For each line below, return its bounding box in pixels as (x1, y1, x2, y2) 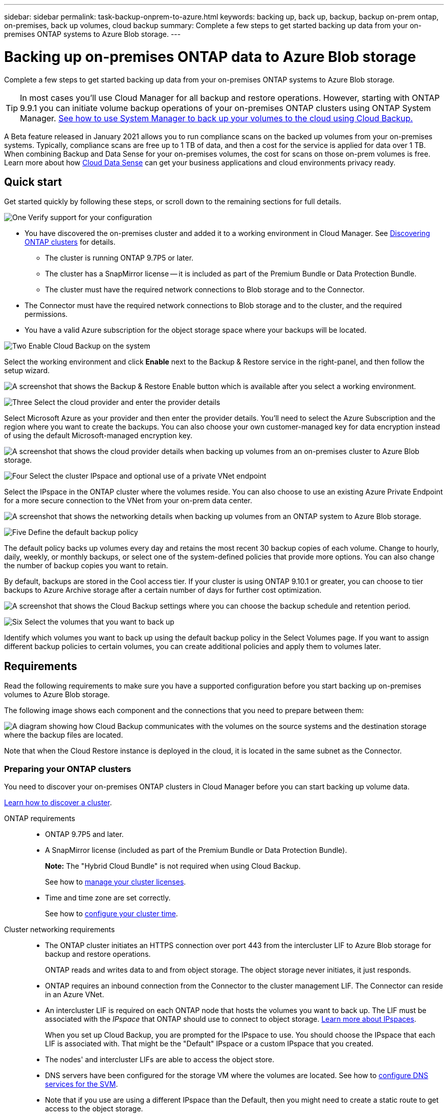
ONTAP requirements (4, 813, 75, 823)
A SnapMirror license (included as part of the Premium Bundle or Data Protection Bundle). (45, 845, 347, 854)
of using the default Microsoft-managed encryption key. (4, 431, 192, 440)
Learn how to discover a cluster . (4, 798, 112, 807)
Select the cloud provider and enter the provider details (34, 398, 220, 407)
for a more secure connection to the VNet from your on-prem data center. (4, 496, 252, 505)
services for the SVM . (45, 1079, 118, 1088)
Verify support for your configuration (28, 213, 152, 222)
